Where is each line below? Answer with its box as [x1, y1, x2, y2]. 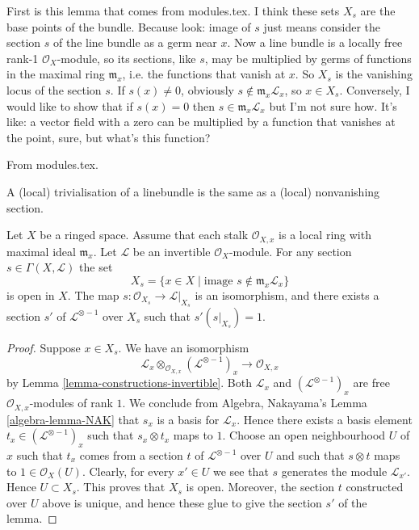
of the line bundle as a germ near [52, 34, 217, 51]
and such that [276, 447, 345, 463]
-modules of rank [29, 394, 113, 411]
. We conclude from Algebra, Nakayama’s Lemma [122, 394, 367, 411]
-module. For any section [228, 242, 352, 259]
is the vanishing [335, 65, 413, 82]
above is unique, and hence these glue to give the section [42, 494, 322, 511]
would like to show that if [6, 97, 133, 114]
